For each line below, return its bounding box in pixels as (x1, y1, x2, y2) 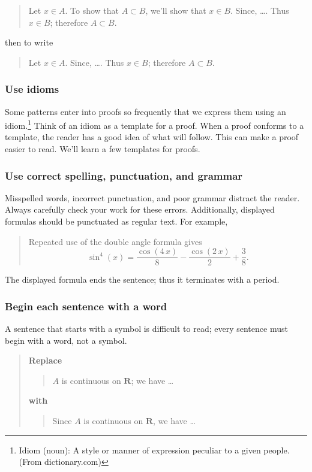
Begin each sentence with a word (5, 298, 167, 313)
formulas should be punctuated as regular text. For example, (5, 215, 228, 228)
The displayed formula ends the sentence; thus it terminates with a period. (5, 273, 280, 286)
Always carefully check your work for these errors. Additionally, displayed (5, 203, 275, 216)
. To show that (65, 4, 119, 16)
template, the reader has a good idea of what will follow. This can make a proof (5, 131, 299, 143)
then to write (5, 36, 53, 49)
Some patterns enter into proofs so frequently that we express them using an (5, 105, 286, 117)
